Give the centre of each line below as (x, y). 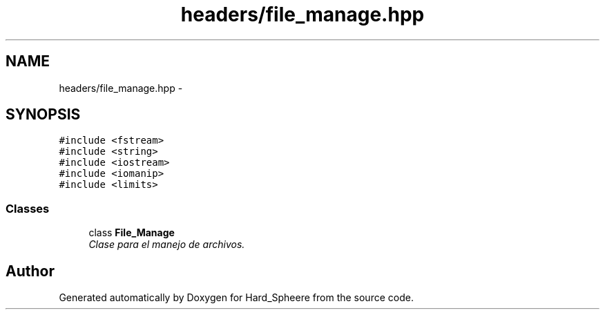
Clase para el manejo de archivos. (167, 245)
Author (30, 271)
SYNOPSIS (43, 115)
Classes (28, 208)
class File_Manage (132, 233)
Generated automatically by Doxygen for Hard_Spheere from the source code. (236, 298)
